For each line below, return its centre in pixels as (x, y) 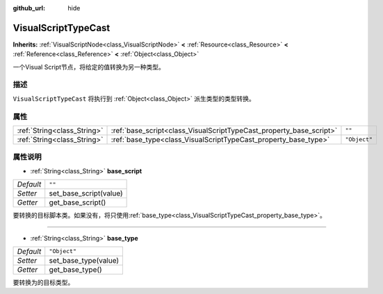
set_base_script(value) (86, 193)
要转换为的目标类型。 (43, 282)
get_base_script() (78, 202)
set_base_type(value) (84, 260)
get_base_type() (75, 269)
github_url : (29, 8)
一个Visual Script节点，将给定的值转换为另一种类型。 (89, 67)
